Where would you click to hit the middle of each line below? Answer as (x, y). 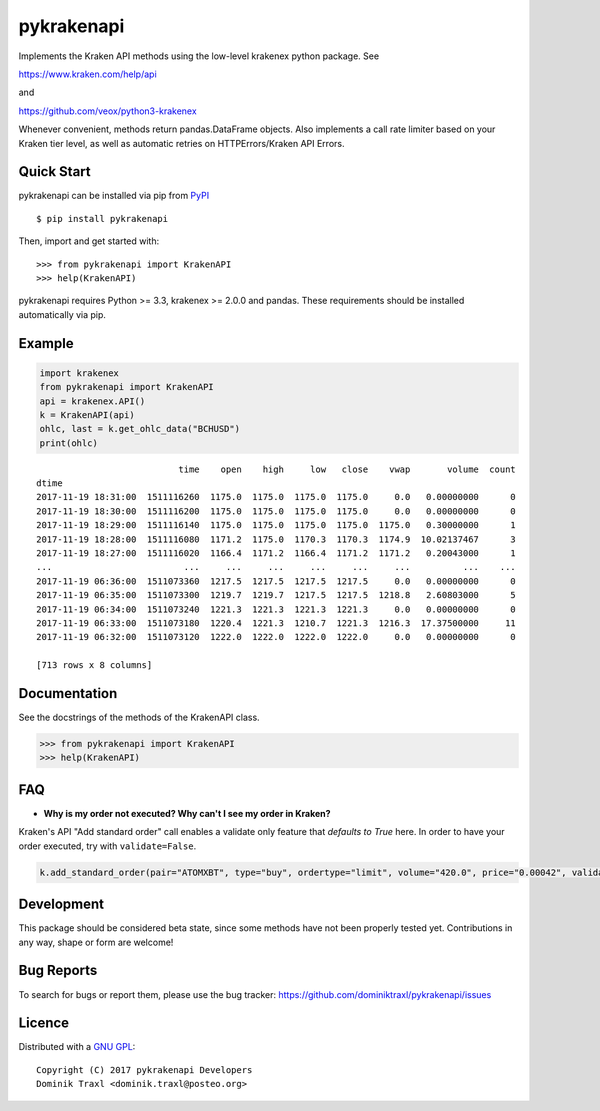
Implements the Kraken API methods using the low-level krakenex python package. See (199, 56)
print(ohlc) (69, 443)
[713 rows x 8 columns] (94, 665)
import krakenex (79, 373)
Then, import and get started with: (89, 241)
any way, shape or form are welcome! (96, 942)
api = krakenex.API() (92, 401)
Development (61, 904)
